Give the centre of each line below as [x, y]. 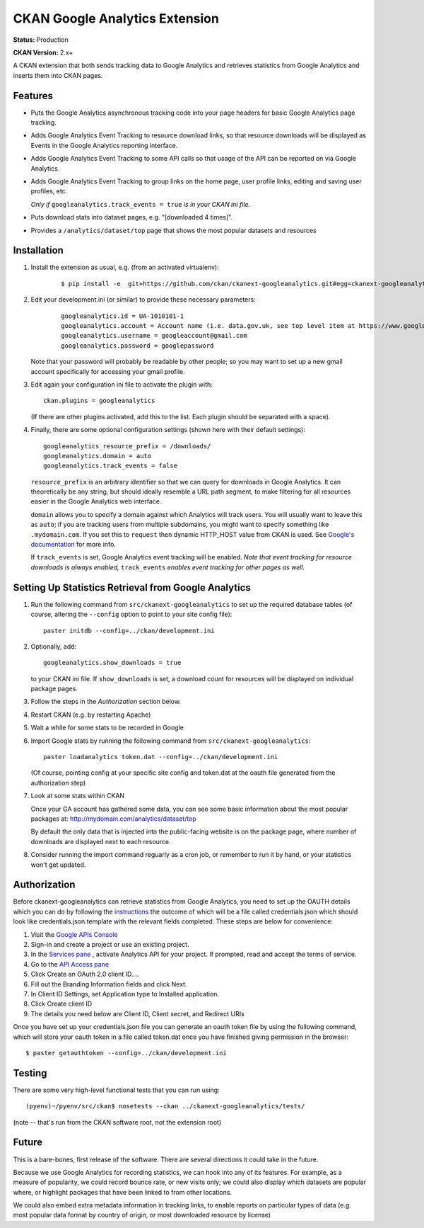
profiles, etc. [49, 191]
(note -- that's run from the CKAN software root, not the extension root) [117, 1122]
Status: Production [41, 40]
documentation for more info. [73, 545]
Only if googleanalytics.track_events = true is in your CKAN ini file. [141, 204]
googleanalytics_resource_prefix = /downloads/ [127, 446]
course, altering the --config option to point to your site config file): [131, 614]
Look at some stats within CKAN [78, 796]
